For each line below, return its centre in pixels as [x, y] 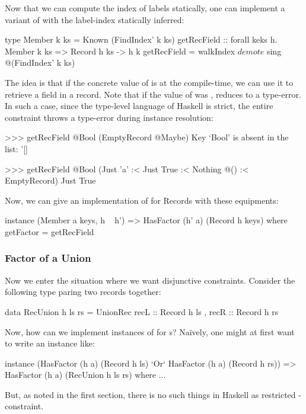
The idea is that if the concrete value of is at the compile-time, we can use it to [149, 82]
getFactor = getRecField [50, 231]
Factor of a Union [48, 258]
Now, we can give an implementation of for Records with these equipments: [142, 200]
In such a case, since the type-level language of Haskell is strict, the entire [139, 106]
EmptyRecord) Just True [50, 180]
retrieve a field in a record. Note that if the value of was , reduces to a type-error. [153, 94]
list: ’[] [16, 148]
